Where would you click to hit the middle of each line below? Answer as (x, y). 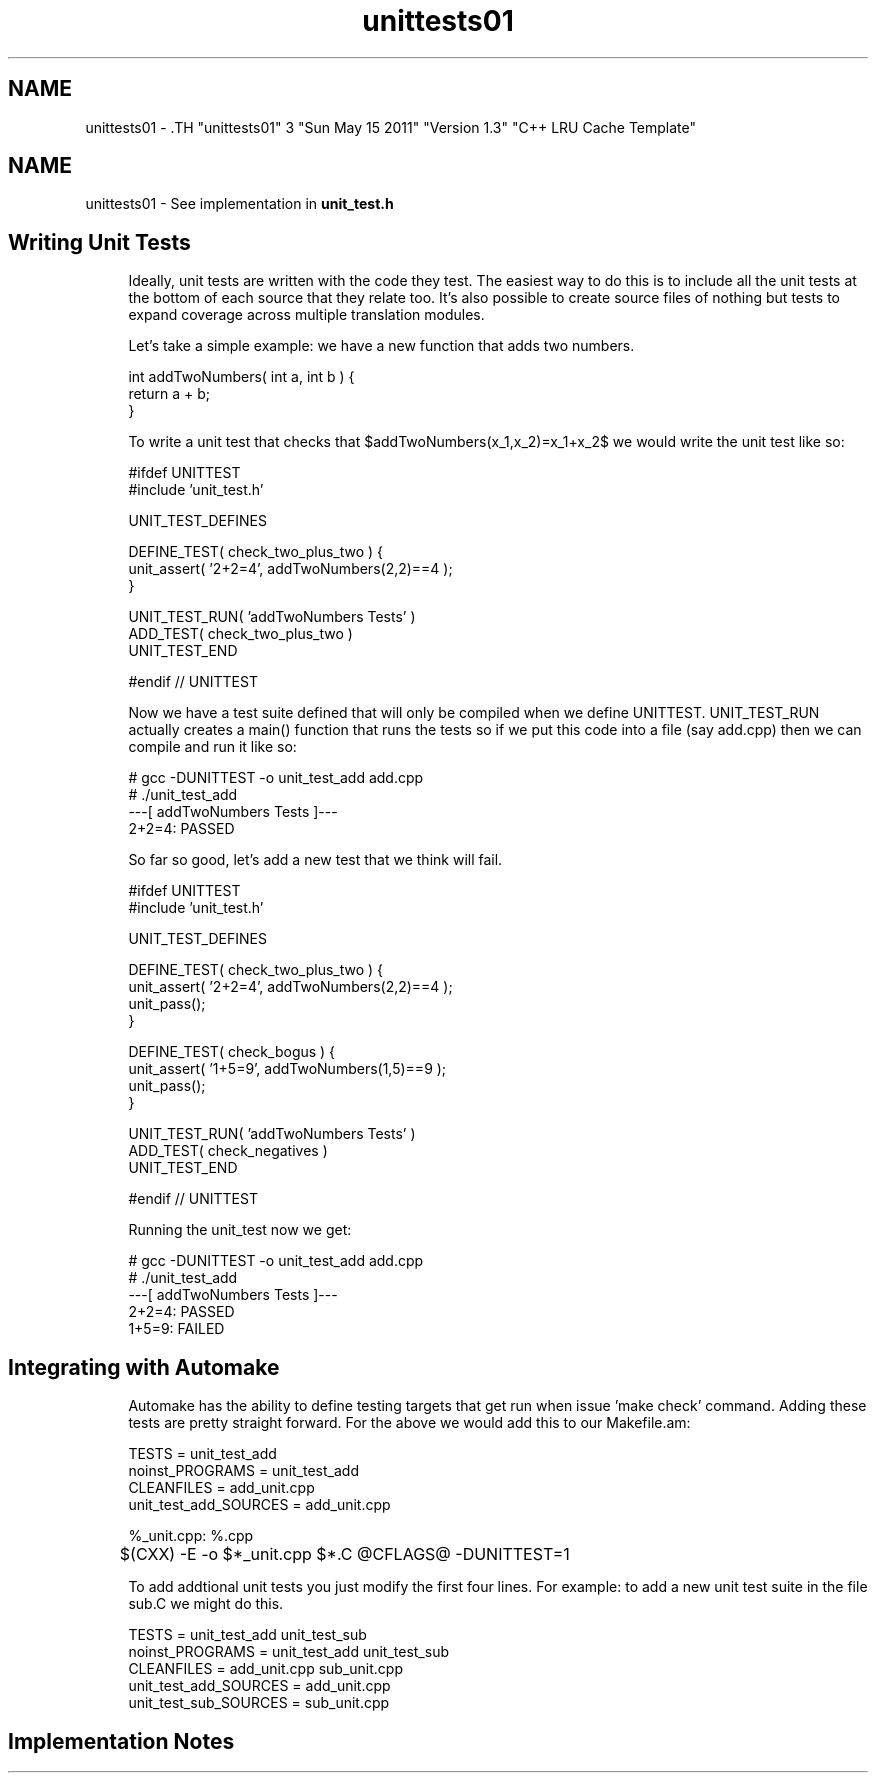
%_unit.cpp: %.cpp (191, 1536)
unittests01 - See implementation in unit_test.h (239, 204)
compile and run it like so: (212, 747)
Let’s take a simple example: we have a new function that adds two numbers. (381, 346)
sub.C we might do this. (206, 1604)
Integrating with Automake (144, 1367)
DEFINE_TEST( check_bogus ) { (232, 1052)
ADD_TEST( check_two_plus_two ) (240, 634)
